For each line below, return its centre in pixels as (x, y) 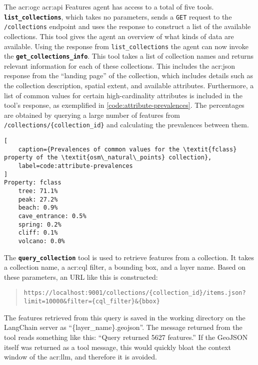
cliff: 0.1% (38, 233)
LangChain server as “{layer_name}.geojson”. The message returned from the (123, 327)
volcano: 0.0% (41, 241)
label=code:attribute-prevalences (75, 166)
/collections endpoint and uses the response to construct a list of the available (127, 26)
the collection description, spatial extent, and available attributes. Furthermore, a (129, 85)
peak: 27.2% (38, 199)
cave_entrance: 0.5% (52, 216)
